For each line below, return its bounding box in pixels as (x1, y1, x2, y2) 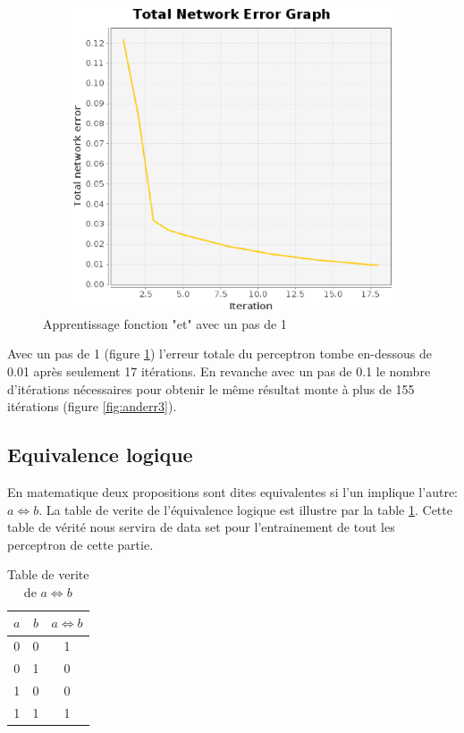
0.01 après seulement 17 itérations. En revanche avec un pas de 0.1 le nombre (7, 361, 431, 380)
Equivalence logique (7, 441, 193, 468)
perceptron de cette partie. (7, 535, 154, 553)
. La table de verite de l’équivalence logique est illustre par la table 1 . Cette (38, 500, 452, 518)
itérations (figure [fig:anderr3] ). (7, 397, 177, 416)
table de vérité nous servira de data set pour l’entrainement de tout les (7, 518, 395, 536)
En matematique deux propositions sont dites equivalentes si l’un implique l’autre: (7, 482, 458, 501)
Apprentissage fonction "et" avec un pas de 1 (43, 314, 287, 333)
